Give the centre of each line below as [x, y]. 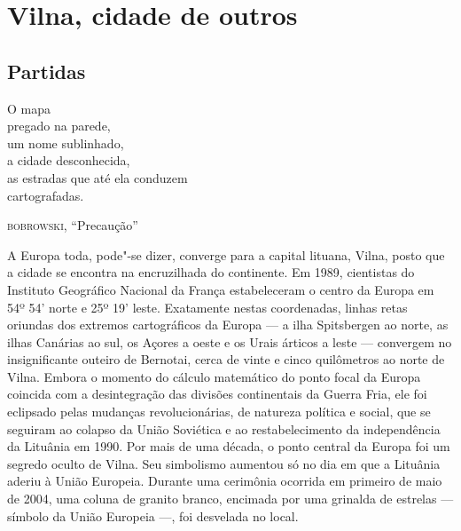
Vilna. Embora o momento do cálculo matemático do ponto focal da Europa [214, 376]
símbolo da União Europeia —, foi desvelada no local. [153, 515]
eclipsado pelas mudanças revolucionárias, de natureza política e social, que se [219, 412]
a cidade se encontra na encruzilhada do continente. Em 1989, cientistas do [211, 272]
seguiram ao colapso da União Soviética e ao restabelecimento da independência [224, 428]
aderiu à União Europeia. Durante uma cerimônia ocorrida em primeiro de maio [225, 481]
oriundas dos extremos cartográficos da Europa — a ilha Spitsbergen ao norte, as [228, 325]
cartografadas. [46, 195]
